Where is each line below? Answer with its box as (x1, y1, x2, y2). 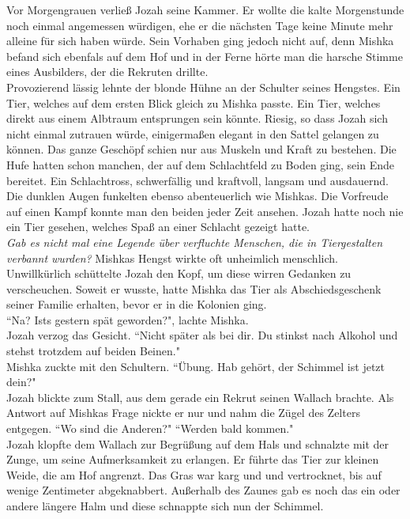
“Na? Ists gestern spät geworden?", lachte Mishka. (6, 311, 249, 328)
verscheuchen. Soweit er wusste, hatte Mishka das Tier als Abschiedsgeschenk (6, 280, 382, 297)
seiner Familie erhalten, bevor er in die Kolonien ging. (6, 296, 267, 313)
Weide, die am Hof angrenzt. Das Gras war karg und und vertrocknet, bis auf (6, 466, 382, 483)
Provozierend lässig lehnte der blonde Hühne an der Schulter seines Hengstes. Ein (6, 78, 401, 95)
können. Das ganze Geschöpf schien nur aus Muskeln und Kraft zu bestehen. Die (6, 141, 397, 157)
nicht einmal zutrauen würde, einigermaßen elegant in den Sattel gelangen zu (6, 125, 379, 142)
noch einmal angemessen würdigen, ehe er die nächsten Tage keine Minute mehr (6, 17, 393, 33)
